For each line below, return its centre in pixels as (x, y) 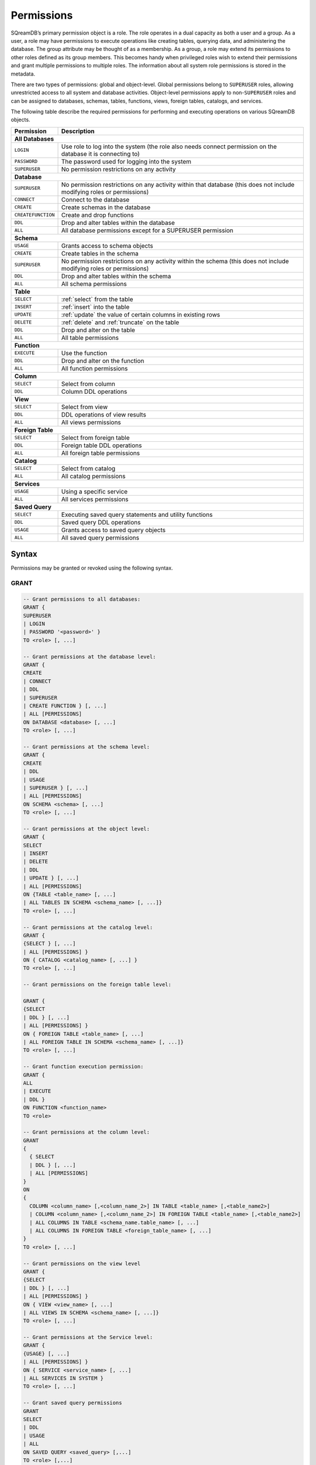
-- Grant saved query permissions (73, 1403)
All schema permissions (94, 284)
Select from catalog (88, 468)
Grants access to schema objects (107, 246)
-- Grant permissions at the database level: (90, 657)
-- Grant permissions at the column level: (87, 1132)
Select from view (85, 407)
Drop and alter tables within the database (118, 223)
